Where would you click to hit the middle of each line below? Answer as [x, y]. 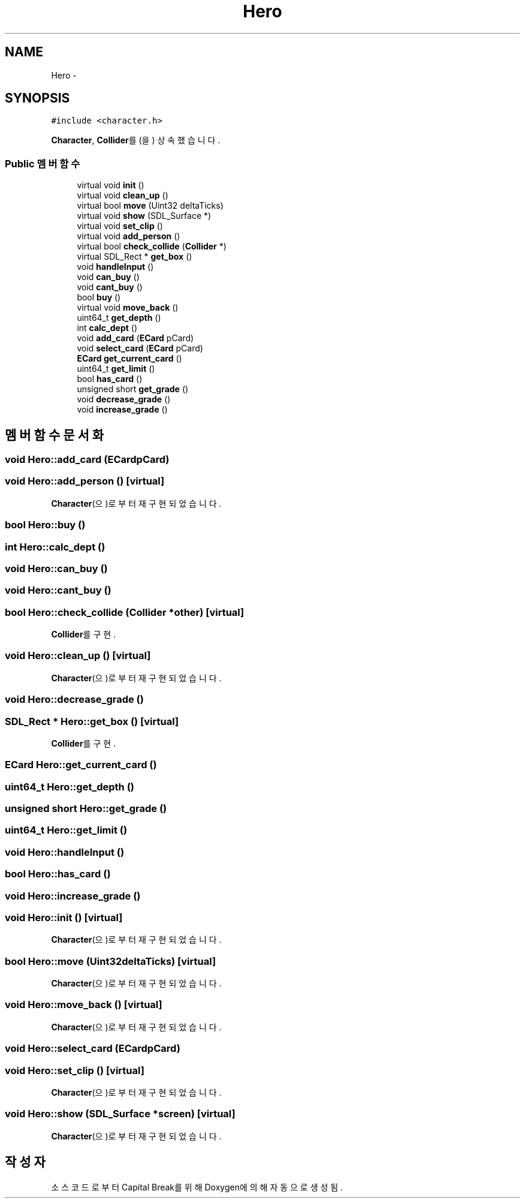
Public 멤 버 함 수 [43, 163]
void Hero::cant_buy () [58, 590]
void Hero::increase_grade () [73, 896]
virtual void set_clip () [120, 226]
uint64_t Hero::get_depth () [70, 787]
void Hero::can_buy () [56, 568]
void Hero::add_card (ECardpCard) [87, 460]
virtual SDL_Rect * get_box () [135, 257]
